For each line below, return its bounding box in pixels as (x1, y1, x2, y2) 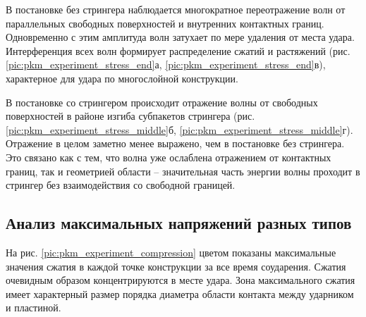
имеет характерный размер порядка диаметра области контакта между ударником (6, 286, 354, 301)
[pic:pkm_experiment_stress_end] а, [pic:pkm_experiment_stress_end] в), (6, 57, 326, 72)
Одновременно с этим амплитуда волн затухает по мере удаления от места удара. (6, 30, 355, 44)
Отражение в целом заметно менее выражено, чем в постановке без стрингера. (6, 136, 345, 151)
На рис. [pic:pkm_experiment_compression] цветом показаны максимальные (6, 244, 336, 259)
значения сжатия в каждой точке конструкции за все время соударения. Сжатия (6, 259, 346, 273)
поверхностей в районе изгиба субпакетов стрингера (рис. (6, 108, 255, 123)
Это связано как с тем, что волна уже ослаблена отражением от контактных (6, 149, 331, 164)
